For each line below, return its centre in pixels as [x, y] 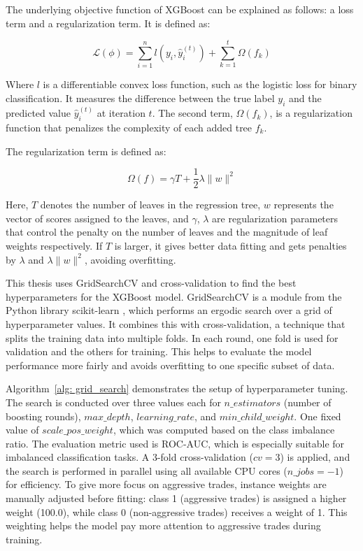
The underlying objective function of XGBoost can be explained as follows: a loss [180, 9]
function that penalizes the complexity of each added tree [129, 127]
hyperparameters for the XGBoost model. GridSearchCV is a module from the [174, 296]
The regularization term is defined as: [86, 151]
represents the [304, 205]
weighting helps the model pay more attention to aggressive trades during [163, 525]
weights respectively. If [54, 245]
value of [22, 430]
